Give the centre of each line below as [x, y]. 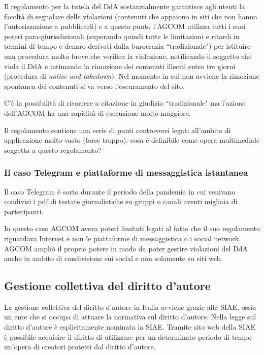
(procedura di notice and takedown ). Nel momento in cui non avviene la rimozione [132, 76]
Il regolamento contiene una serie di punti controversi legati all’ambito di [118, 130]
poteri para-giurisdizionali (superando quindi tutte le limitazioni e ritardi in [122, 36]
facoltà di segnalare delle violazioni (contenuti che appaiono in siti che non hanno [130, 16]
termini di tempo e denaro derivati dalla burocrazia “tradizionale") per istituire [127, 46]
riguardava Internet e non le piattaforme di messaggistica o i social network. [122, 238]
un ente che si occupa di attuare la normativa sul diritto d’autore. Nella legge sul [130, 317]
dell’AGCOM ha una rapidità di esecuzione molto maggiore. [97, 112]
